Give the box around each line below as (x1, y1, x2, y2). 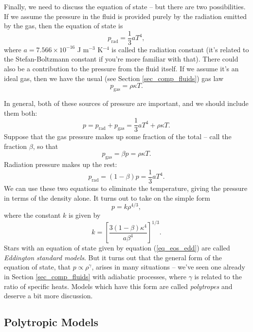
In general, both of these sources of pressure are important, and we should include (4, 98, 249, 108)
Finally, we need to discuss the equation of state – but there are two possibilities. (4, 1, 246, 11)
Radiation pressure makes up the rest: (4, 159, 117, 169)
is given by (69, 210, 101, 220)
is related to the (194, 271, 242, 282)
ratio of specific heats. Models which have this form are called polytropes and (4, 281, 233, 291)
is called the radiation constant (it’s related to (111, 44, 249, 54)
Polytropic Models (4, 314, 99, 330)
